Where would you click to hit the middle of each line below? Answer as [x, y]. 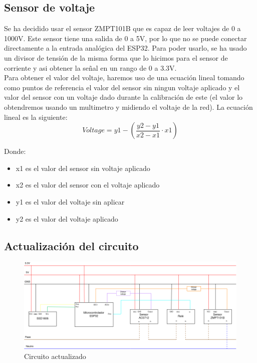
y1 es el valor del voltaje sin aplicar [70, 201]
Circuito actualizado [55, 356]
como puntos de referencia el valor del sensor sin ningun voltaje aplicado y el [122, 87]
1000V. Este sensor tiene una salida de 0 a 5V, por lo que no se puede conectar [125, 38]
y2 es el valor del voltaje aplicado [67, 218]
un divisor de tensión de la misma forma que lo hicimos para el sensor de [116, 57]
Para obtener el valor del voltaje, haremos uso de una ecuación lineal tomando [124, 77]
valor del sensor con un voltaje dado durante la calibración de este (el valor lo [123, 97]
